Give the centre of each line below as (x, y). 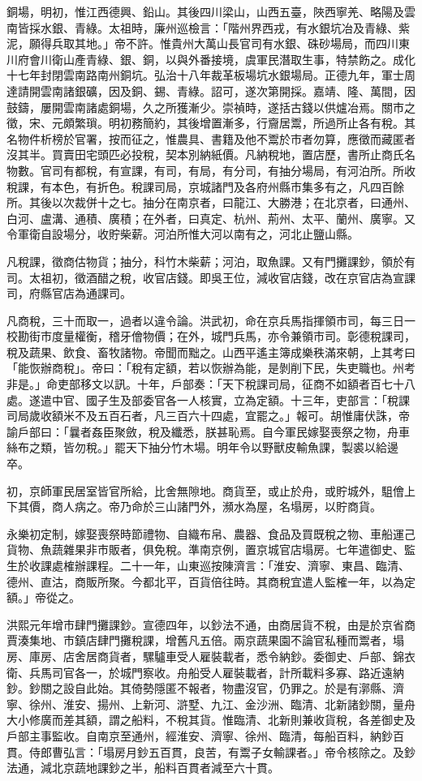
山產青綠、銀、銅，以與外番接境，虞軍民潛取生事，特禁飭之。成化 (239, 59)
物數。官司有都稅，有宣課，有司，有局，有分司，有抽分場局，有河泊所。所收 (211, 170)
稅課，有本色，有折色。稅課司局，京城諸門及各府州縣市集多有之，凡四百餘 (205, 186)
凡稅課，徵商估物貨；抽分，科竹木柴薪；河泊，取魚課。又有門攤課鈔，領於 (205, 261)
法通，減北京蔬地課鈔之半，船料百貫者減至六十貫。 (143, 768)
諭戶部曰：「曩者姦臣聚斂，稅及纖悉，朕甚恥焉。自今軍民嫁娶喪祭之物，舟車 (208, 431)
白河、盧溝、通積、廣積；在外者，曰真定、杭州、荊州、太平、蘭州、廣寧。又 (211, 218)
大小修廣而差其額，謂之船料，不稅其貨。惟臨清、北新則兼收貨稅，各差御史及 (211, 720)
